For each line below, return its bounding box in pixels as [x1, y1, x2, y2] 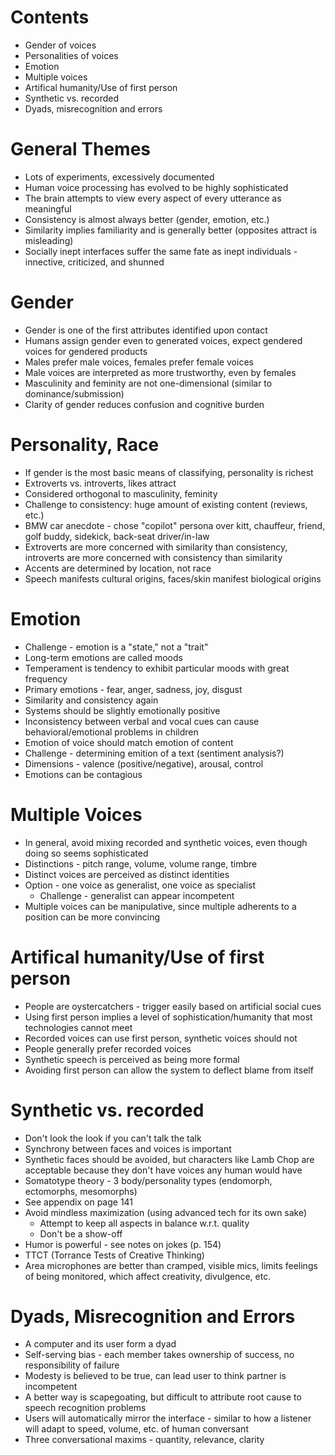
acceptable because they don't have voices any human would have [24, 1164, 303, 1176]
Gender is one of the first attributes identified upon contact [24, 324, 268, 336]
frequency [24, 672, 68, 685]
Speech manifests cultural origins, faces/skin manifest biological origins [24, 572, 322, 585]
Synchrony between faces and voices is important [24, 1142, 232, 1155]
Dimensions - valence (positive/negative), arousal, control [24, 757, 264, 770]
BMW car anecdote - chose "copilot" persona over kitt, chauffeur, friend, [24, 519, 326, 531]
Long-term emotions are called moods [24, 651, 183, 663]
